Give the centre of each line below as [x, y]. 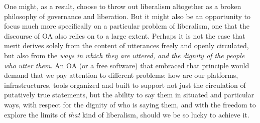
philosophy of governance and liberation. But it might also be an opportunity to [127, 16]
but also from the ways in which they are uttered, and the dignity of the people [124, 55]
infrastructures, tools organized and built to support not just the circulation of [125, 85]
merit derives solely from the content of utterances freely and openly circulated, [126, 45]
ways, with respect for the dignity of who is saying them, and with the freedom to [130, 104]
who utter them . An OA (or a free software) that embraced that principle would [127, 65]
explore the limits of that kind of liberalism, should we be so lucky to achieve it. [127, 114]
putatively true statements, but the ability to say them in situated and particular [129, 95]
